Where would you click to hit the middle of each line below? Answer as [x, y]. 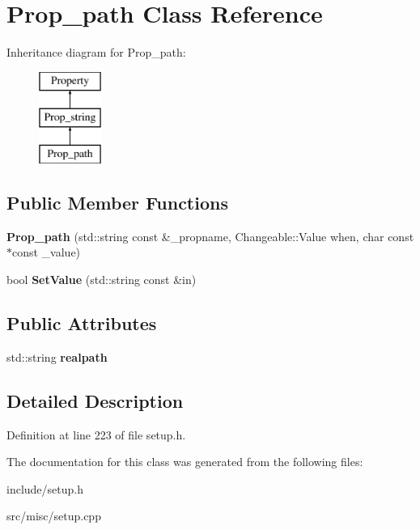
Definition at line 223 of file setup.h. [96, 434]
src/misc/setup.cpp [54, 516]
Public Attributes [82, 323]
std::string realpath [57, 356]
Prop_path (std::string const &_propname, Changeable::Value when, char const [210, 236]
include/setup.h [45, 488]
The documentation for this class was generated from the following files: [185, 462]
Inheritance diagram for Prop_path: [96, 52]
